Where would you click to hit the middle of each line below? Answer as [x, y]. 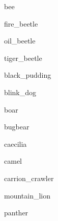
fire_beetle [21, 23]
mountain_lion [27, 195]
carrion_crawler [29, 178]
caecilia [16, 143]
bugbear [17, 127]
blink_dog [20, 92]
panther [16, 213]
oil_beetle [20, 41]
